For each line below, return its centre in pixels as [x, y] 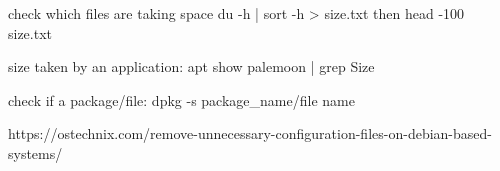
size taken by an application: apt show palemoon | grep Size [191, 66]
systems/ [35, 152]
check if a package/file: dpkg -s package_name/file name [181, 99]
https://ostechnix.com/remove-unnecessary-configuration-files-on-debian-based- [250, 133]
